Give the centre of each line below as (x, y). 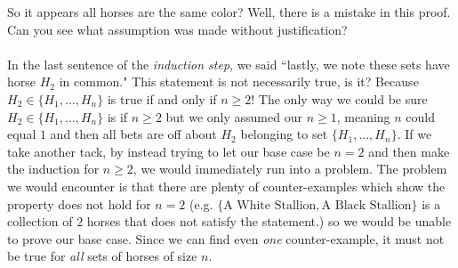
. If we (414, 134)
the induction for (53, 169)
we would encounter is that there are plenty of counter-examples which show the (226, 186)
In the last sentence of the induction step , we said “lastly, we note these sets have (229, 64)
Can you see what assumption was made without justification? (177, 29)
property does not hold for (79, 203)
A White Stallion (270, 205)
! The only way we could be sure (339, 98)
